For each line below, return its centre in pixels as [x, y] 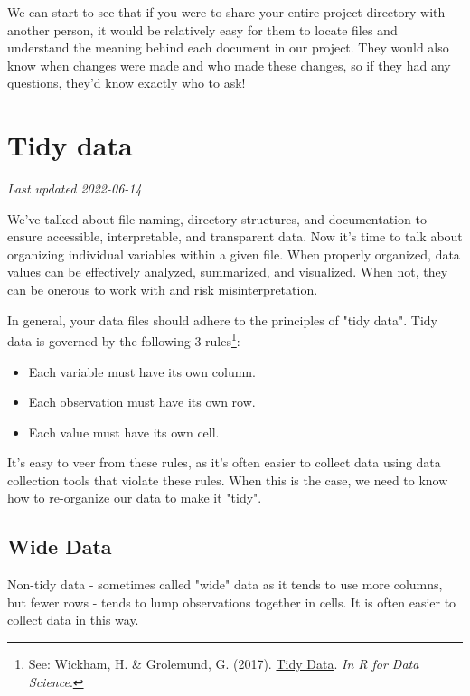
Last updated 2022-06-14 [75, 188]
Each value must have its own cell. [124, 432]
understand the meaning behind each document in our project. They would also [228, 47]
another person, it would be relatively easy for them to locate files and [202, 29]
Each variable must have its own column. [142, 371]
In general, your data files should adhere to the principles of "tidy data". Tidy [223, 320]
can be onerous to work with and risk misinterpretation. [163, 290]
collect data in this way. [73, 620]
